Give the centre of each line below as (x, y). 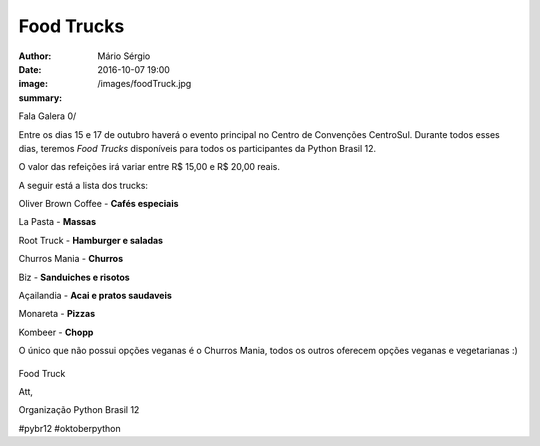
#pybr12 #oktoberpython (70, 428)
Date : (30, 69)
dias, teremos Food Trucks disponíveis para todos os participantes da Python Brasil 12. (197, 148)
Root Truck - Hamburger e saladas (91, 240)
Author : (35, 56)
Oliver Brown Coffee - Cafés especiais (98, 204)
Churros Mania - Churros (71, 259)
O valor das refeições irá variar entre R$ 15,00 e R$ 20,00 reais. (149, 167)
